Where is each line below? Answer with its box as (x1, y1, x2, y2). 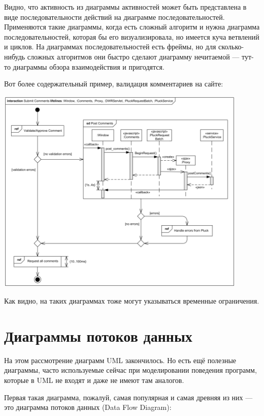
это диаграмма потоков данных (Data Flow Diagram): (4, 402, 172, 412)
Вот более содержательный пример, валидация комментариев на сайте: (4, 78, 223, 89)
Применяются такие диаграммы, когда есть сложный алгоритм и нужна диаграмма (4, 21, 260, 32)
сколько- (218, 41, 244, 52)
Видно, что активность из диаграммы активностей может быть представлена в (4, 2, 247, 12)
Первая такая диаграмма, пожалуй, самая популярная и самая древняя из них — (4, 392, 253, 402)
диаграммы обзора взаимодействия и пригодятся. (13, 61, 164, 72)
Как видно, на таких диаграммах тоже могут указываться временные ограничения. (4, 295, 259, 306)
